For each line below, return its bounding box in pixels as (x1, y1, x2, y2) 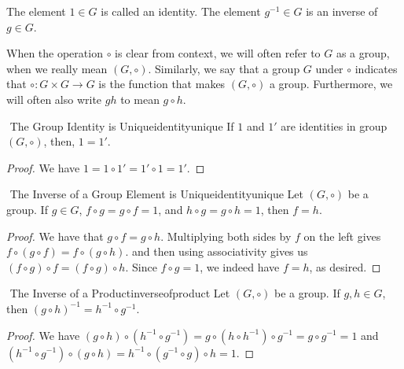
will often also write (6, 90, 102, 107)
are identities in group (281, 117, 387, 134)
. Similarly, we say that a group (148, 60, 300, 76)
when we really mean (6, 60, 108, 76)
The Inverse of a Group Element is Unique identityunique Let (9, 186, 303, 202)
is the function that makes (98, 76, 226, 92)
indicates (354, 60, 398, 76)
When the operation (6, 45, 103, 61)
